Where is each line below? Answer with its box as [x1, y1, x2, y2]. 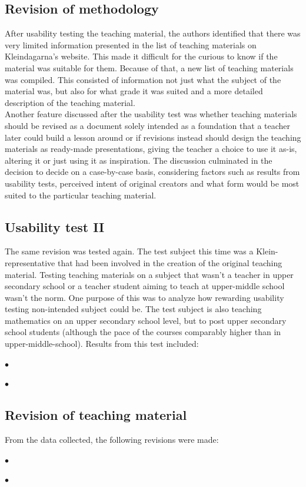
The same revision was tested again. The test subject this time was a [5, 245, 254, 257]
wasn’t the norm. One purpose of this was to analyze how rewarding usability [5, 291, 284, 303]
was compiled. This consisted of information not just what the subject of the [5, 73, 281, 85]
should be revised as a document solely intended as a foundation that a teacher [5, 119, 291, 131]
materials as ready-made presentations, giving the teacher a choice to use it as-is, [5, 143, 297, 155]
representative [5, 256, 55, 269]
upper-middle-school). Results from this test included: [5, 337, 199, 350]
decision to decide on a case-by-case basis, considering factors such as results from [5, 165, 300, 178]
